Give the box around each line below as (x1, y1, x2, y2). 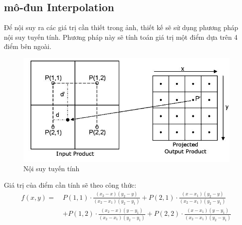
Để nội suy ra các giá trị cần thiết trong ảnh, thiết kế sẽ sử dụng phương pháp (4, 22, 239, 32)
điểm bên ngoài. (4, 41, 52, 51)
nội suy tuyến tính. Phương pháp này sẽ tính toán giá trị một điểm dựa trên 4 (4, 32, 238, 42)
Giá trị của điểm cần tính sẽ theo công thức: (4, 179, 137, 190)
